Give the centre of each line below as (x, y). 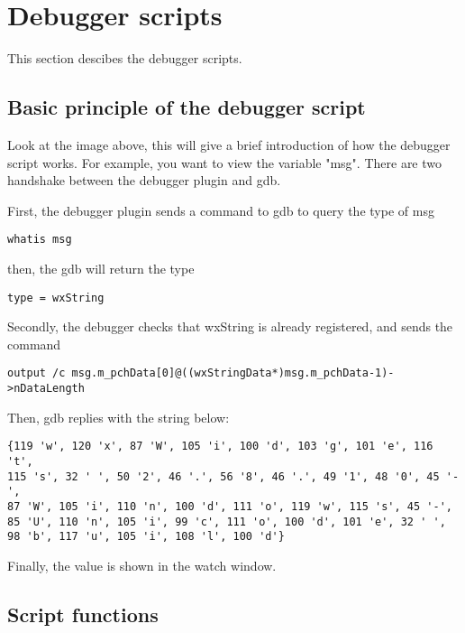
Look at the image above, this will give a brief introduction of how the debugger (229, 144)
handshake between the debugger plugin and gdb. (144, 180)
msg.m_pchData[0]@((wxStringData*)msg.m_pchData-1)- (233, 373)
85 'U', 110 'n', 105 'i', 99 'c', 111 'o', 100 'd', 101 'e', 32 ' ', (227, 521)
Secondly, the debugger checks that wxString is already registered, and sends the (230, 326)
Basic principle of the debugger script (187, 107)
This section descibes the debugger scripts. (125, 58)
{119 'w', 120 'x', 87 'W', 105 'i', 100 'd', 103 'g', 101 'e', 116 (220, 447)
